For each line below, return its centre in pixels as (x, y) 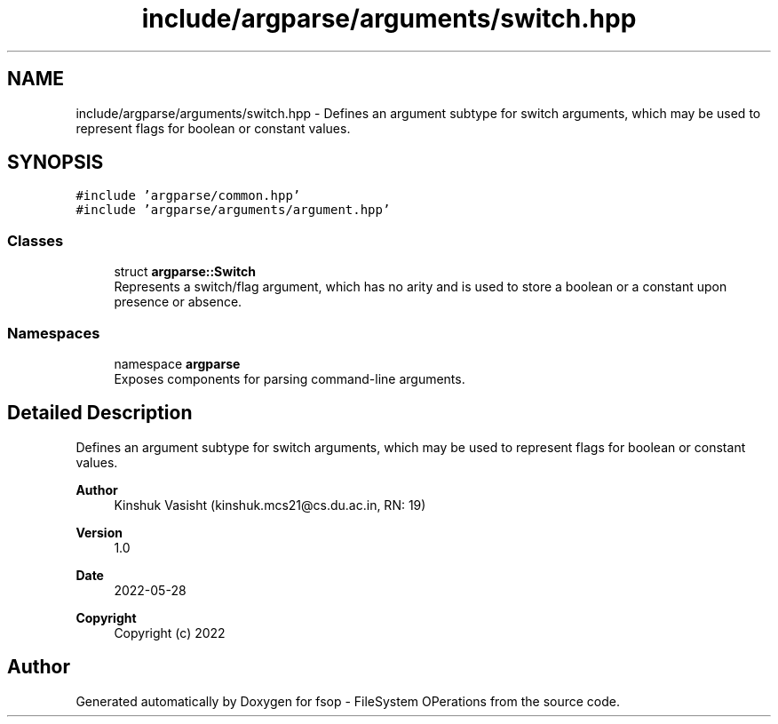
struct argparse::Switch (185, 272)
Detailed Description (100, 413)
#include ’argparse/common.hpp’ (188, 196)
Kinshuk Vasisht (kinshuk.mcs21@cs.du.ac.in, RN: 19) (270, 505)
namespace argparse (177, 363)
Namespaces (54, 333)
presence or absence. (178, 302)
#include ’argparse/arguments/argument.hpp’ (233, 210)
